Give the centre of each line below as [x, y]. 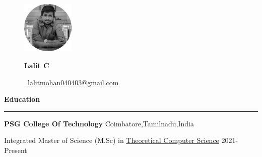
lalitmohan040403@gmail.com [73, 82]
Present [16, 150]
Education [22, 99]
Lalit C [37, 65]
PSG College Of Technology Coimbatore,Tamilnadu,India [99, 123]
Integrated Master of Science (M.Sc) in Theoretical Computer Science [112, 140]
